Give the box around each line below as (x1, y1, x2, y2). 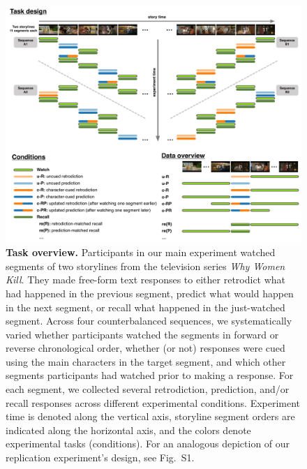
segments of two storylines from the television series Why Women (6, 258, 285, 273)
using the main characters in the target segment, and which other (6, 354, 286, 368)
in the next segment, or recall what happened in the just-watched (6, 299, 285, 314)
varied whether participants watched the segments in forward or (6, 327, 279, 341)
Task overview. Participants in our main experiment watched (6, 245, 276, 260)
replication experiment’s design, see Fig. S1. (6, 450, 195, 465)
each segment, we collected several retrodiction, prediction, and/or (6, 382, 290, 396)
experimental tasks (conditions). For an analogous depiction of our (6, 436, 290, 451)
